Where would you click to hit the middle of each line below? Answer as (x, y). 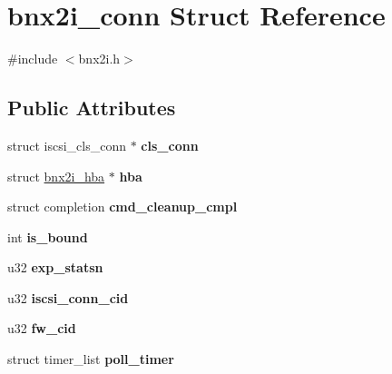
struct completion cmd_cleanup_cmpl (122, 207)
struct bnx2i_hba (56, 176)
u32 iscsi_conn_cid (68, 297)
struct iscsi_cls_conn (67, 145)
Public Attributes (92, 108)
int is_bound (48, 236)
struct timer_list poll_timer (91, 359)
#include (33, 59)
